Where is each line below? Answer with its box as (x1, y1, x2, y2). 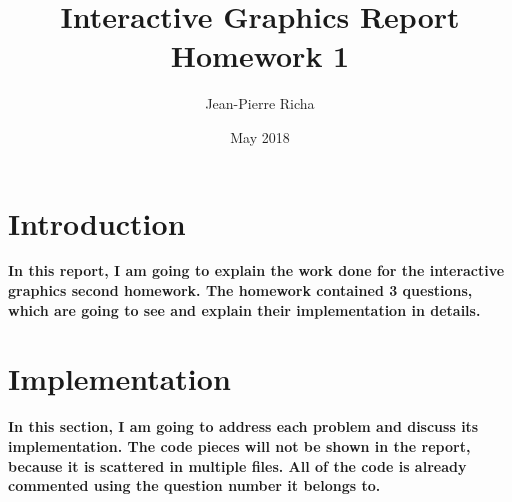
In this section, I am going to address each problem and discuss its (8, 416, 479, 437)
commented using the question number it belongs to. (8, 475, 381, 496)
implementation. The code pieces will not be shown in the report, (8, 435, 471, 456)
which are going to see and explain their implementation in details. (8, 299, 481, 320)
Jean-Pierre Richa (205, 93, 315, 114)
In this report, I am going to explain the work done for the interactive (8, 260, 505, 281)
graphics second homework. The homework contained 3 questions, (8, 280, 473, 301)
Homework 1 (170, 35, 350, 76)
